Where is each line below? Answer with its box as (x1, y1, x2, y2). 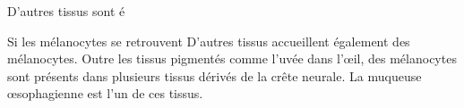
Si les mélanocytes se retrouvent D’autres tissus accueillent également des (7, 31, 410, 50)
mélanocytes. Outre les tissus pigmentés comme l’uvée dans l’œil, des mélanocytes (7, 49, 457, 68)
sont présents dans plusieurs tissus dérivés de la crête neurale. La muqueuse (7, 66, 422, 85)
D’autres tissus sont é (7, 2, 125, 20)
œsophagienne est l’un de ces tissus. (7, 84, 203, 103)
